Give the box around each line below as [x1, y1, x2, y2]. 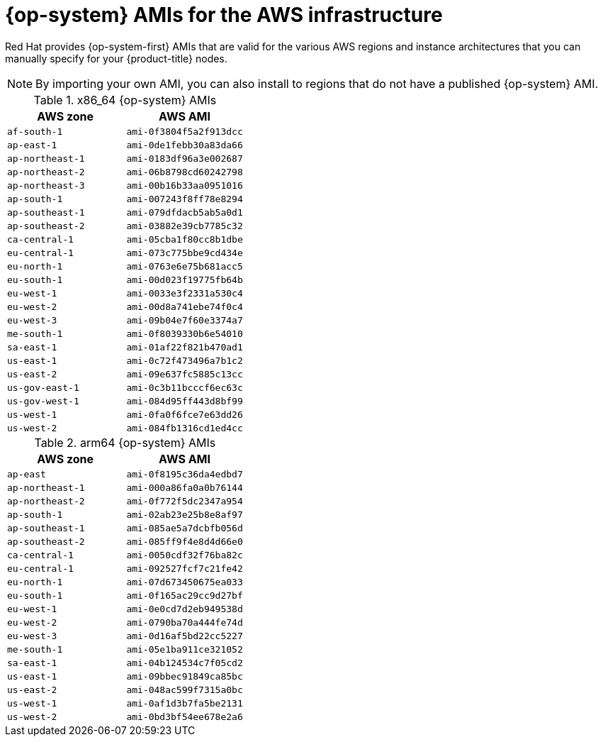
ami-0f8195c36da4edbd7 [126, 468, 243, 480]
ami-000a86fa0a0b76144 [126, 482, 243, 493]
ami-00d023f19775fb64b [126, 274, 243, 285]
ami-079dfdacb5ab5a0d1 [126, 206, 243, 218]
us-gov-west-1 [7, 395, 79, 406]
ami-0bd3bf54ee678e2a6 [126, 711, 243, 722]
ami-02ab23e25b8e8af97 [126, 509, 243, 520]
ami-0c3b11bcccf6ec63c [126, 382, 243, 393]
